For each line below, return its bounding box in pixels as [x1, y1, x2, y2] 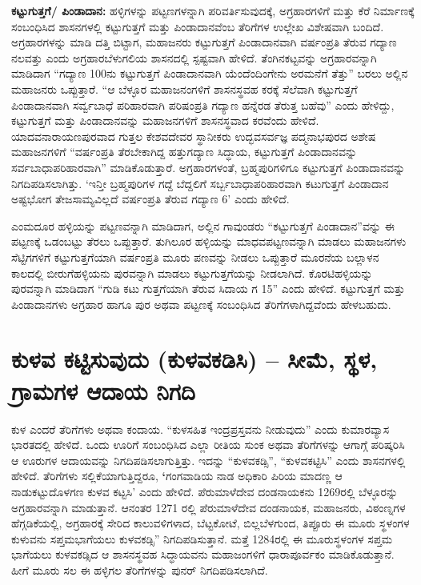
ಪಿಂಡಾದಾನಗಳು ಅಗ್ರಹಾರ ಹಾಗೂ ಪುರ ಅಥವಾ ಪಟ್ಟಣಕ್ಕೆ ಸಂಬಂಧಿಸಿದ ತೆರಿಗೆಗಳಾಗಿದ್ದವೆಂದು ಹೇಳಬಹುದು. [11, 295, 391, 312]
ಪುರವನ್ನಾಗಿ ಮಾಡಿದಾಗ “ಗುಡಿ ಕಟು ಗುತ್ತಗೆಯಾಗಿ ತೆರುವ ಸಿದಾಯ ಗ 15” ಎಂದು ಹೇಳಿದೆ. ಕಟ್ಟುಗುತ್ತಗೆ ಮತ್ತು [11, 280, 405, 297]
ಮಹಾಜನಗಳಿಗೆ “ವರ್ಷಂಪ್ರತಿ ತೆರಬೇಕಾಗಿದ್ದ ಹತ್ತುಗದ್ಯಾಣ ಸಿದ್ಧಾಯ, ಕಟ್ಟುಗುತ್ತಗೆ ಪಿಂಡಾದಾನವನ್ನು [11, 143, 358, 160]
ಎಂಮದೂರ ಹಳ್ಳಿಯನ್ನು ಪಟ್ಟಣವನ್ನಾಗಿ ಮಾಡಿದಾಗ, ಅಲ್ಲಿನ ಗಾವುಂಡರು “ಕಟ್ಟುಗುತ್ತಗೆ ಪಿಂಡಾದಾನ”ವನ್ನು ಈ [11, 217, 395, 234]
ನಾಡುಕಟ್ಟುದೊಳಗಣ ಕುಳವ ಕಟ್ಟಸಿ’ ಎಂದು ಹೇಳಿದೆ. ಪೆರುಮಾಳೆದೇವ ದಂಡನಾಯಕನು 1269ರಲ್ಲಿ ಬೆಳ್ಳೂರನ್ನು [11, 483, 399, 499]
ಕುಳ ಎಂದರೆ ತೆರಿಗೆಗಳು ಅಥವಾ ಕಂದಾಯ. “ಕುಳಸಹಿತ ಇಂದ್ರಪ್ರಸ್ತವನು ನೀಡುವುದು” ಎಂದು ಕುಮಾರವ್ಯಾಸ [11, 420, 390, 437]
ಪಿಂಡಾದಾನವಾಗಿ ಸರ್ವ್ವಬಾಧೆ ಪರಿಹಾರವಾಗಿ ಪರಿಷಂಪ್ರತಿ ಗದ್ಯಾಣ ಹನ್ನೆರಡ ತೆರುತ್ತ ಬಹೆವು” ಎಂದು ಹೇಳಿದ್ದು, [11, 96, 395, 113]
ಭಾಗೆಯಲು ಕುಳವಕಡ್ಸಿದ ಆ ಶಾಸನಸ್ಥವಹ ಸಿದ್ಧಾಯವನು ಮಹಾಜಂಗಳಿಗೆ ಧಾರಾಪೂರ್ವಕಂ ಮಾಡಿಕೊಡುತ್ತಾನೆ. [11, 546, 395, 563]
